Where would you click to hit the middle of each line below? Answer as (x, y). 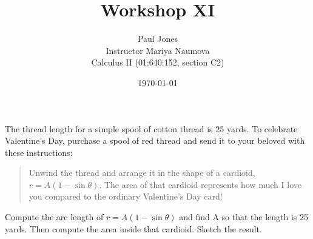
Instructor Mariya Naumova (158, 50)
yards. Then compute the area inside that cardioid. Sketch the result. (133, 228)
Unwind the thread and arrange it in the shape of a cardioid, (142, 173)
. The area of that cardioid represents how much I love (200, 184)
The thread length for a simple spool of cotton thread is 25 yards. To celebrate (151, 128)
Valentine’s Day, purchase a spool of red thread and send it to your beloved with (155, 140)
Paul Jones (158, 39)
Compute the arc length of (54, 217)
